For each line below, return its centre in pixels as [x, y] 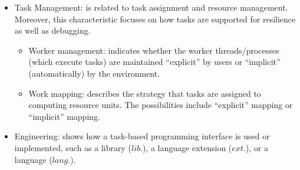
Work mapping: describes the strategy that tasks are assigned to [145, 93]
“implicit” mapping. [64, 116]
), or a [257, 147]
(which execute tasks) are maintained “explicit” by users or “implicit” [154, 62]
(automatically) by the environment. [94, 73]
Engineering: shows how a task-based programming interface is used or [142, 136]
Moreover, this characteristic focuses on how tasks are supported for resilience [155, 19]
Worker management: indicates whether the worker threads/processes [154, 50]
